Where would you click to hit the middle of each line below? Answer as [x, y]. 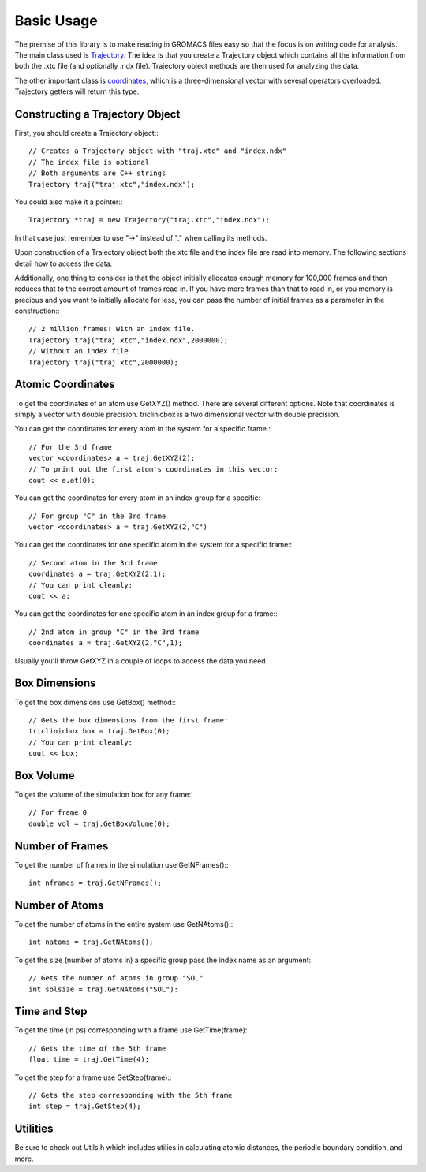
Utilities [34, 1129]
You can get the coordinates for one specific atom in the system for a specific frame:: [153, 545]
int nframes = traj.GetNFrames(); [95, 883]
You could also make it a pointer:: [69, 202]
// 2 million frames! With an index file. [112, 329]
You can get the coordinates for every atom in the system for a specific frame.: [143, 429]
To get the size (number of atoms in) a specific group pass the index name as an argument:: [164, 960]
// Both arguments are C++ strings [97, 173]
